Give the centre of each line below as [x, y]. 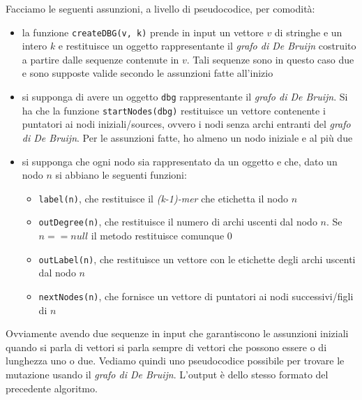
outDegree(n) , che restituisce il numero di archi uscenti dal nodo [178, 222]
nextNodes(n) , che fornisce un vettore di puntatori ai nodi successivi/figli [196, 296]
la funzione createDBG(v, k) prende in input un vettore [143, 32]
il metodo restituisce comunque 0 [161, 236]
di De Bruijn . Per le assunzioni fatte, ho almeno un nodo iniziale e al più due [187, 137]
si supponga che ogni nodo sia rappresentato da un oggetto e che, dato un [180, 161]
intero [35, 46]
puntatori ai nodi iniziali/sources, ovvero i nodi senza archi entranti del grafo [186, 124]
